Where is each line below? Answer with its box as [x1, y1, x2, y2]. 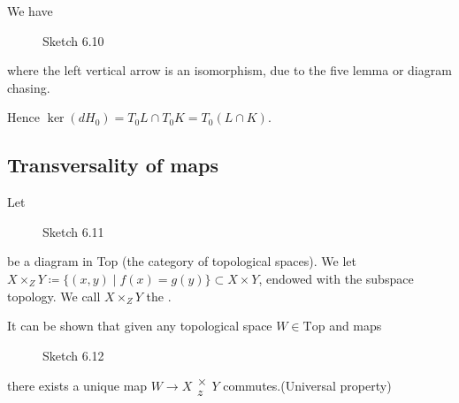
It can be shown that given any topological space [7, 316, 272, 335]
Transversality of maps [7, 151, 219, 179]
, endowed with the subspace [258, 269, 414, 287]
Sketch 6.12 [42, 346, 104, 364]
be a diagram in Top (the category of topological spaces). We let [7, 252, 356, 270]
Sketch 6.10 [42, 31, 104, 49]
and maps [329, 316, 382, 335]
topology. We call [7, 286, 101, 305]
